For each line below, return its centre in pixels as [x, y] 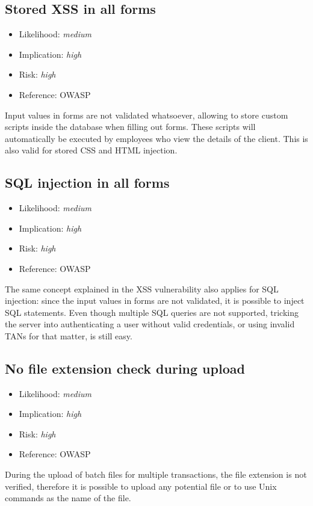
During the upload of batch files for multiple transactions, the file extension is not [156, 474]
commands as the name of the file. [68, 498]
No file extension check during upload [125, 368]
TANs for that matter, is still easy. [69, 335]
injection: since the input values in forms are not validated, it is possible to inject [155, 301]
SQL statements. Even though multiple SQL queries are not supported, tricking [152, 312]
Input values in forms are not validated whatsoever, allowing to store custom [147, 115]
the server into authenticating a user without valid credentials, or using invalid [150, 324]
